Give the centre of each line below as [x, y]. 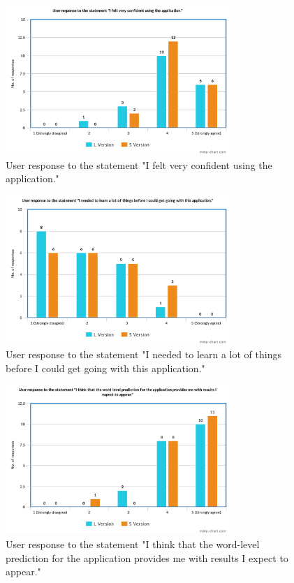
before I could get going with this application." [105, 368]
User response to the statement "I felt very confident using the [139, 164]
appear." [23, 571]
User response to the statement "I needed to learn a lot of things [144, 354]
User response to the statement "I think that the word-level [133, 544]
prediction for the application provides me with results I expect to [147, 558]
